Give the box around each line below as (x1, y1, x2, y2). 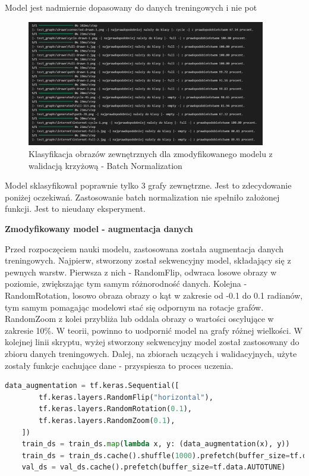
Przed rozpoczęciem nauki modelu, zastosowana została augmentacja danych (5, 242, 284, 255)
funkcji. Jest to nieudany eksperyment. (5, 202, 146, 215)
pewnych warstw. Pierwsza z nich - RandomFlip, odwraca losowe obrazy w (5, 265, 277, 278)
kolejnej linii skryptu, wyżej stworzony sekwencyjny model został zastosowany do (5, 336, 299, 348)
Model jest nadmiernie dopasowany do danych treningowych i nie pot (5, 1, 257, 13)
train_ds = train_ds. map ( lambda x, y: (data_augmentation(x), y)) (21, 440, 290, 449)
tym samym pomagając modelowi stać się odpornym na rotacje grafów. (5, 300, 264, 313)
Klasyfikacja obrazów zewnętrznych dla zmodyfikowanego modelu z (29, 148, 273, 160)
